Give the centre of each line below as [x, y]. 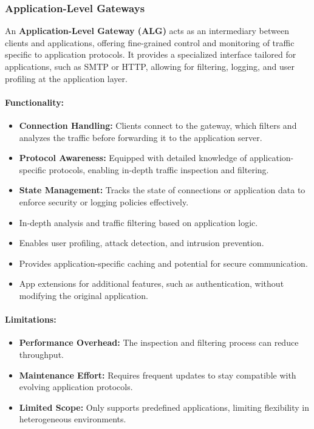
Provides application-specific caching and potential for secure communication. [163, 263]
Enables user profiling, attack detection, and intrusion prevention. [142, 243]
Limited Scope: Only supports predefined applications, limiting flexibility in [164, 407]
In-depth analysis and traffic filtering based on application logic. [138, 222]
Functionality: [35, 102]
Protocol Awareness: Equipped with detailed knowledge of [133, 158]
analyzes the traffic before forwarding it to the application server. [141, 137]
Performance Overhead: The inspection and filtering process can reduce [159, 342]
